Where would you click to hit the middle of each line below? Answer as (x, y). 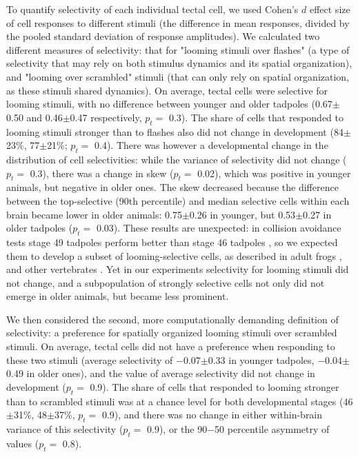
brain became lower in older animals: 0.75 (94, 214)
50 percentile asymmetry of (272, 429)
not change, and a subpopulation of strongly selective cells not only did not (166, 282)
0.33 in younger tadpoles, (261, 359)
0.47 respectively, (106, 117)
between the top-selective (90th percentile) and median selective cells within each (178, 200)
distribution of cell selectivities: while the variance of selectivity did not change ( (177, 159)
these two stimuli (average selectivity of (90, 359)
